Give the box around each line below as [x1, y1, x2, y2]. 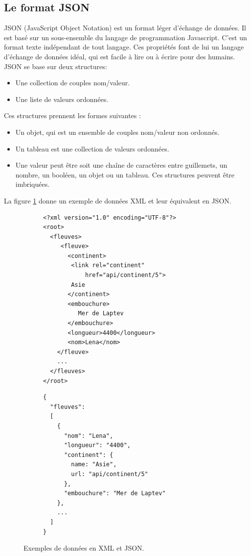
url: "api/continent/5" [71, 470, 148, 478]
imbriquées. [15, 179, 50, 189]
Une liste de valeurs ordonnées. [15, 94, 109, 104]
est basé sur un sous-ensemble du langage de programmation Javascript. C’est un [4, 32, 247, 42]
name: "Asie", [71, 461, 117, 468]
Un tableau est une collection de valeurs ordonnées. [15, 143, 169, 153]
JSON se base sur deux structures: [4, 61, 107, 71]
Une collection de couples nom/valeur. [15, 77, 130, 88]
